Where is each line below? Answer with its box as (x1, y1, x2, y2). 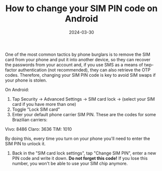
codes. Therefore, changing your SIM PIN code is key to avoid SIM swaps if (5, 72, 156, 78)
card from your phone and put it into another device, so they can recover (5, 56, 151, 62)
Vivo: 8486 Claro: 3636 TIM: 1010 (5, 126, 72, 132)
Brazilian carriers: (12, 117, 48, 122)
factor (5, 67, 17, 73)
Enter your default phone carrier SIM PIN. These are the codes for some (12, 111, 156, 117)
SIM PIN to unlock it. (5, 140, 46, 146)
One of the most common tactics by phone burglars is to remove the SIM (5, 51, 150, 57)
